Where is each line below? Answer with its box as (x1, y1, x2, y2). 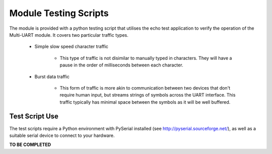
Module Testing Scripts (9, 8, 109, 19)
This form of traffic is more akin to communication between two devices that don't (59, 85, 231, 91)
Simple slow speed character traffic (34, 43, 108, 50)
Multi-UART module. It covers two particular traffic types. (9, 32, 128, 38)
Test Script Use (9, 112, 59, 121)
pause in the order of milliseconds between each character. (59, 62, 183, 68)
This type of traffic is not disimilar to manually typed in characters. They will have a (59, 55, 232, 61)
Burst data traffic (34, 73, 70, 80)
